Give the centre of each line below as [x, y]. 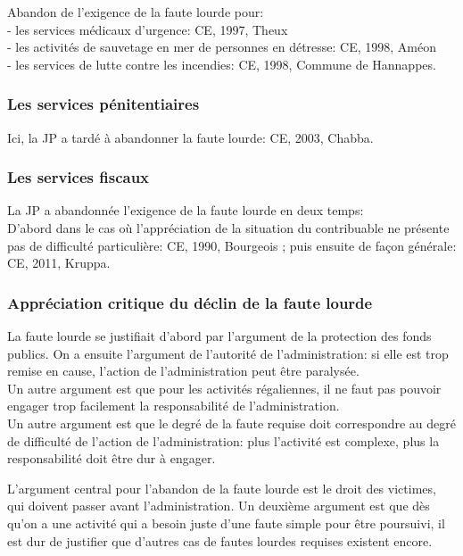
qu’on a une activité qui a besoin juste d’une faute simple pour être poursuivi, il [226, 523]
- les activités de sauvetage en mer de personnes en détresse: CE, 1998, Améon [222, 47]
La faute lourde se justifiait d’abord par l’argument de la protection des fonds [219, 336]
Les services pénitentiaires [103, 104]
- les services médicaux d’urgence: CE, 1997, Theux [148, 29]
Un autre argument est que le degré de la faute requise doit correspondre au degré [231, 423]
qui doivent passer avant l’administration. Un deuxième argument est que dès [219, 506]
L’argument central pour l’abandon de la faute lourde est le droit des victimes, [222, 488]
